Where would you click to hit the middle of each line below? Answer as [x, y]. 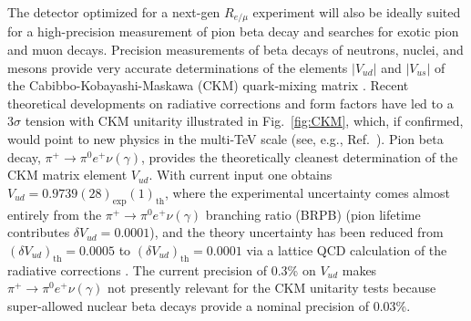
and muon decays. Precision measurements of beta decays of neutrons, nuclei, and [235, 50]
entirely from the [55, 214]
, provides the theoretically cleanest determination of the [300, 156]
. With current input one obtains [241, 175]
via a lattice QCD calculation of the [347, 249]
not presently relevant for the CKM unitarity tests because [272, 288]
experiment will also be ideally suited [357, 12]
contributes [39, 232]
